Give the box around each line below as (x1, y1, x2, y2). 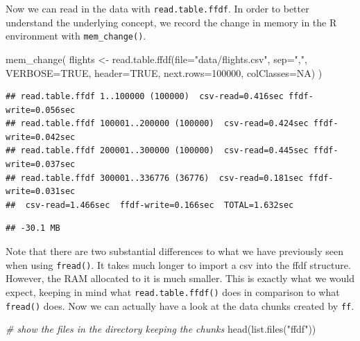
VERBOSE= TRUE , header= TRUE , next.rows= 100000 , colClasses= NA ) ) (6, 65, 323, 80)
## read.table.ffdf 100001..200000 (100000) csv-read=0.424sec (6, 119, 309, 129)
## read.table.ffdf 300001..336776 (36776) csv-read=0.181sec (6, 173, 304, 183)
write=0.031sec (6, 186, 76, 197)
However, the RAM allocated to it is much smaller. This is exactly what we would (6, 271, 354, 286)
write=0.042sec (6, 132, 76, 142)
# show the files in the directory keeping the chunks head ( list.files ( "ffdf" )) (6, 322, 316, 336)
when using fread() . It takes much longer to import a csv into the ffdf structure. (6, 257, 351, 272)
